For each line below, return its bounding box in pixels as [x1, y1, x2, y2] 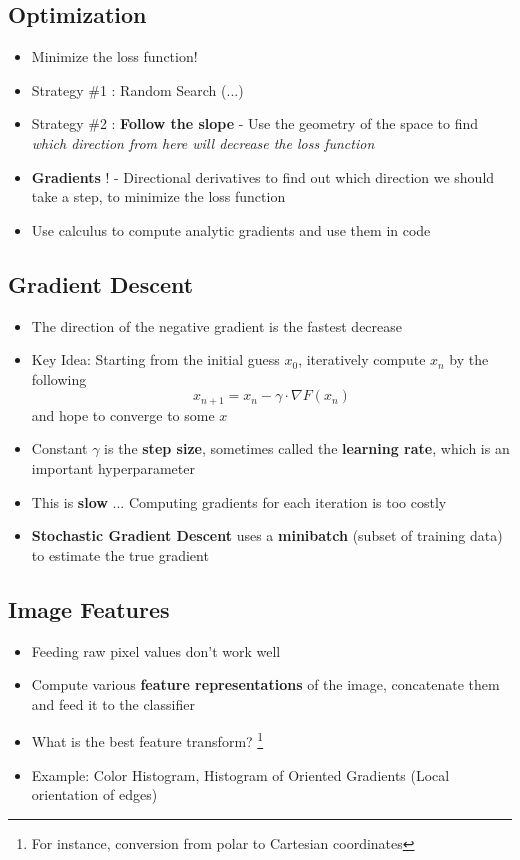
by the [449, 349, 489, 370]
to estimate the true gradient [31, 544, 209, 565]
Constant [31, 438, 88, 459]
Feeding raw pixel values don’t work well [31, 640, 281, 661]
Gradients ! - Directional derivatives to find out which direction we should [31, 166, 495, 187]
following [31, 368, 87, 389]
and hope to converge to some [31, 404, 215, 425]
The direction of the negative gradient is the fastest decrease [31, 315, 403, 336]
